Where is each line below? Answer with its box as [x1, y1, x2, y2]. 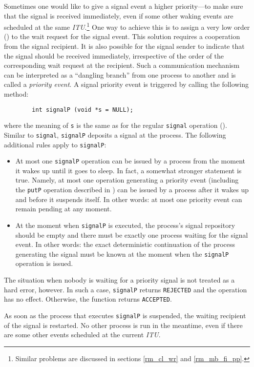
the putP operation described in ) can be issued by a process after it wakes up [15, 184, 249, 195]
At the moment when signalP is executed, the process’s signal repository [15, 220, 235, 230]
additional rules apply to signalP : [4, 139, 106, 149]
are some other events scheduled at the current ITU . [4, 329, 161, 340]
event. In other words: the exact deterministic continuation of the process [15, 239, 235, 249]
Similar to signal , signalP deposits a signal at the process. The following [4, 129, 226, 140]
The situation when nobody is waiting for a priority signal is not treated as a [4, 275, 235, 285]
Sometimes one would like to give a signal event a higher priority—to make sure [4, 1, 243, 11]
